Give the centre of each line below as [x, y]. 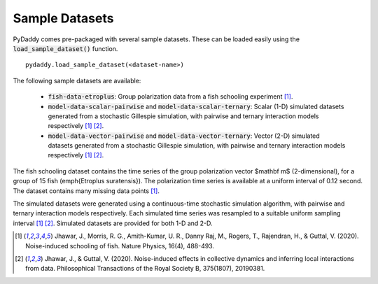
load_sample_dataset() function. [65, 48]
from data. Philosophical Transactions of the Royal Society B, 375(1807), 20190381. [145, 269]
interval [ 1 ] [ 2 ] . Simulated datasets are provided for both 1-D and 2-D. [113, 223]
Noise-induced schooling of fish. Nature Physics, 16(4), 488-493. [120, 246]
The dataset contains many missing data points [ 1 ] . [86, 191]
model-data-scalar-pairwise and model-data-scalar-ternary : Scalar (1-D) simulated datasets [196, 106]
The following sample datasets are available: [77, 80]
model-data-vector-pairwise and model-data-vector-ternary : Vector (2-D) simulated [184, 136]
